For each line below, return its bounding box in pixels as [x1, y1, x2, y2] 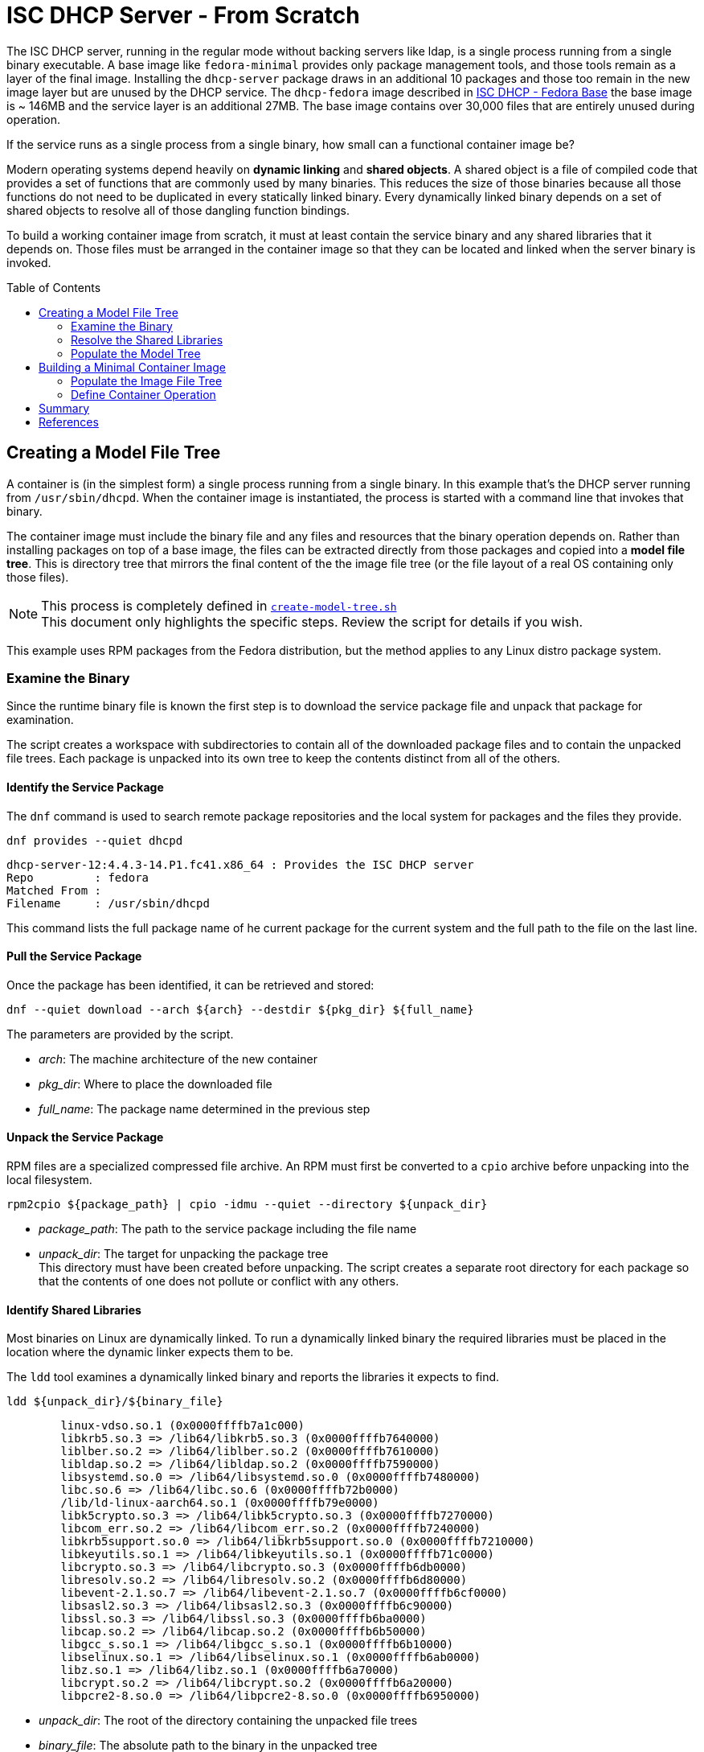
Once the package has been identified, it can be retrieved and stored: [6, 977, 375, 992]
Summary [39, 401, 90, 415]
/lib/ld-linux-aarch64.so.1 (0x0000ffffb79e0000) [60, 1496, 379, 1510]
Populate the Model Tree [71, 346, 201, 360]
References [39, 414, 99, 429]
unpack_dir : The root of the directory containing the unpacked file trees [39, 1713, 418, 1728]
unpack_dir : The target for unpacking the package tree [39, 1247, 329, 1261]
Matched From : [6, 883, 102, 897]
